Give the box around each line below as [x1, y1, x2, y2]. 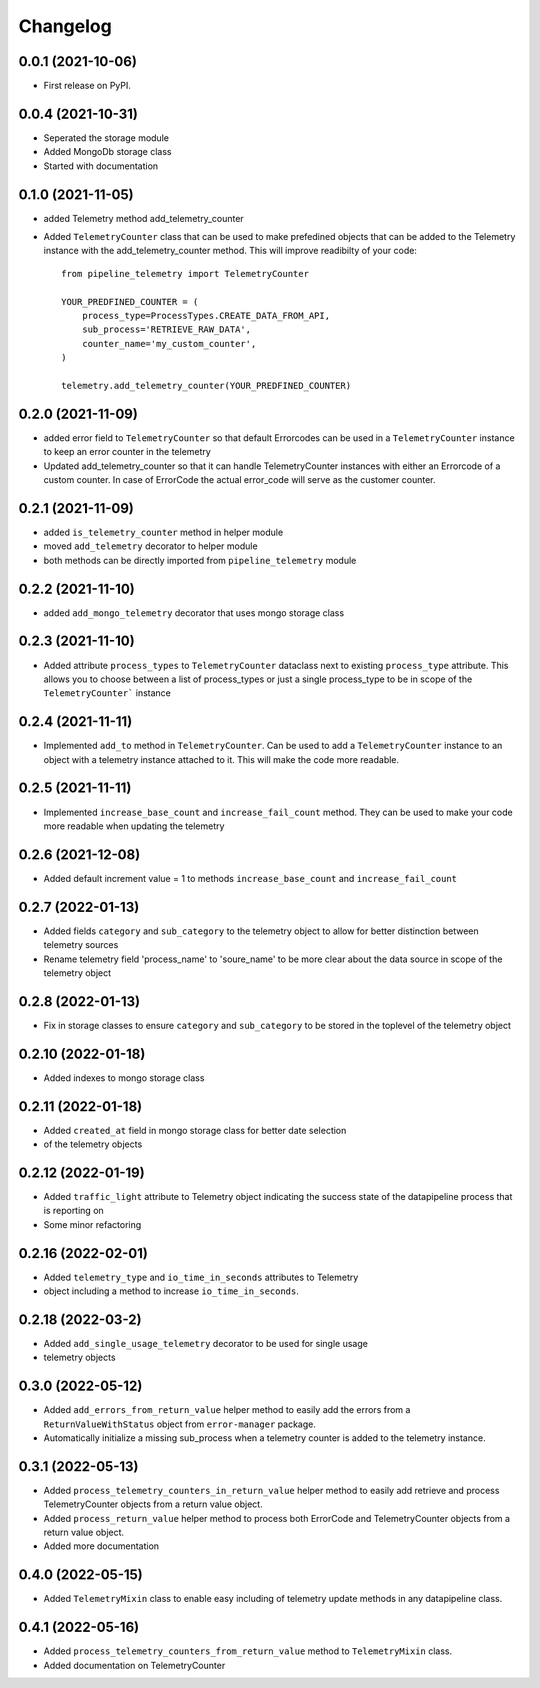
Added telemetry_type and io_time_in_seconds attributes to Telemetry [43, 1271, 359, 1283]
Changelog [18, 15, 112, 37]
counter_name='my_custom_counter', [81, 338, 257, 349]
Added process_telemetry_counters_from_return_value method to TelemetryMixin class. [43, 1645, 453, 1657]
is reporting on [43, 1205, 104, 1217]
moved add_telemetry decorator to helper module [43, 540, 259, 552]
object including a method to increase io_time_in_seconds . [43, 1285, 299, 1297]
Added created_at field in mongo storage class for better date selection [43, 1124, 347, 1136]
